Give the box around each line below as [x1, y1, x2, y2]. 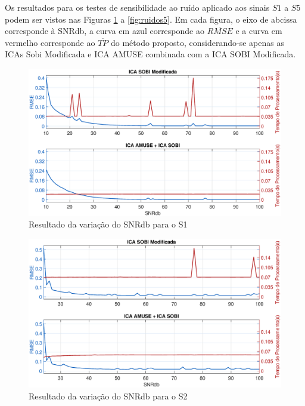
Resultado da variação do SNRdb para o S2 [29, 389, 188, 402]
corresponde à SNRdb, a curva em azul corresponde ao [5, 24, 204, 37]
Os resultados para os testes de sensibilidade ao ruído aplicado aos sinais [5, 1, 270, 13]
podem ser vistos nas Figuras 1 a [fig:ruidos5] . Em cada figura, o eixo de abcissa [5, 13, 297, 25]
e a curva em [235, 24, 282, 37]
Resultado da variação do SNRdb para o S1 [29, 218, 188, 230]
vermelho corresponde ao [5, 36, 95, 48]
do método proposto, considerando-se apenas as [110, 36, 284, 48]
